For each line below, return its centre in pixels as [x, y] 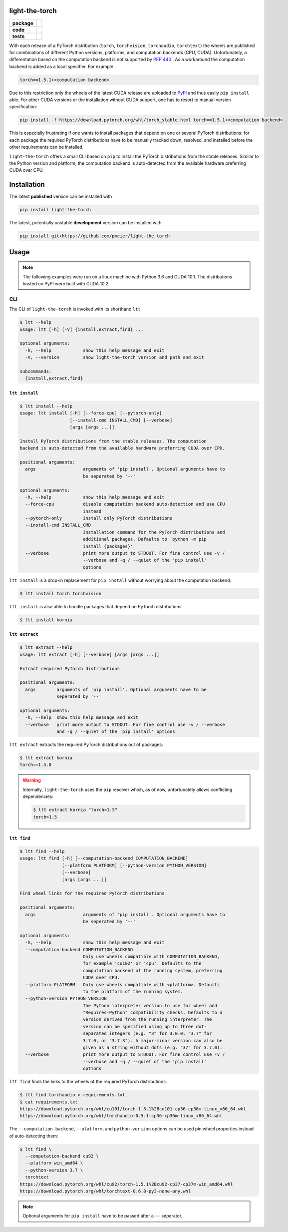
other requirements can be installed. [46, 147]
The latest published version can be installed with [61, 196]
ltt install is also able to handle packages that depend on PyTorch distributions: [96, 606]
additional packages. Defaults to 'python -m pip [145, 539]
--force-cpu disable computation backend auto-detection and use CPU [125, 504]
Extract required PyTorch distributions [70, 669]
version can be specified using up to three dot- [145, 1026]
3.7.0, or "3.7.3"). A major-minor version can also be [152, 1041]
